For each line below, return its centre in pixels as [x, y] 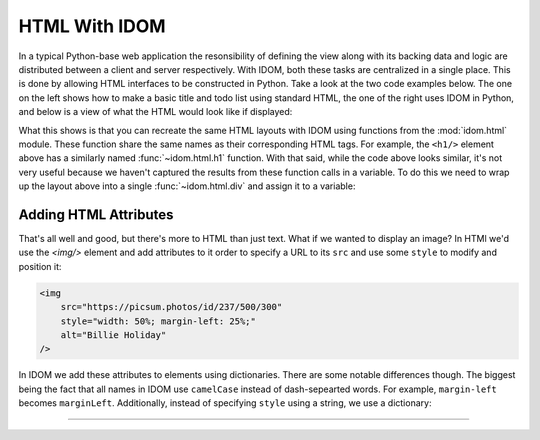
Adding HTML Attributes [96, 214]
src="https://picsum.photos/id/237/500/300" [171, 307]
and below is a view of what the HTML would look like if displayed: [155, 112]
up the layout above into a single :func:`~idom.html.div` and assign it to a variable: [187, 186]
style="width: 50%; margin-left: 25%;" [158, 321]
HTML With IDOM [92, 26]
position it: [40, 266]
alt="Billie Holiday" [113, 334]
